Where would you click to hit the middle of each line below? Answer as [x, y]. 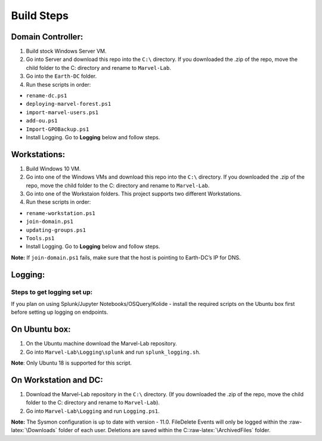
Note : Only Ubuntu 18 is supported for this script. [72, 363]
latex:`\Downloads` [34, 430]
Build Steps [40, 16]
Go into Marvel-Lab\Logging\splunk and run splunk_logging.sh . [113, 352]
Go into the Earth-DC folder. [61, 76]
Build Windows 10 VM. [53, 169]
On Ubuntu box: [41, 330]
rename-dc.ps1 [47, 96]
